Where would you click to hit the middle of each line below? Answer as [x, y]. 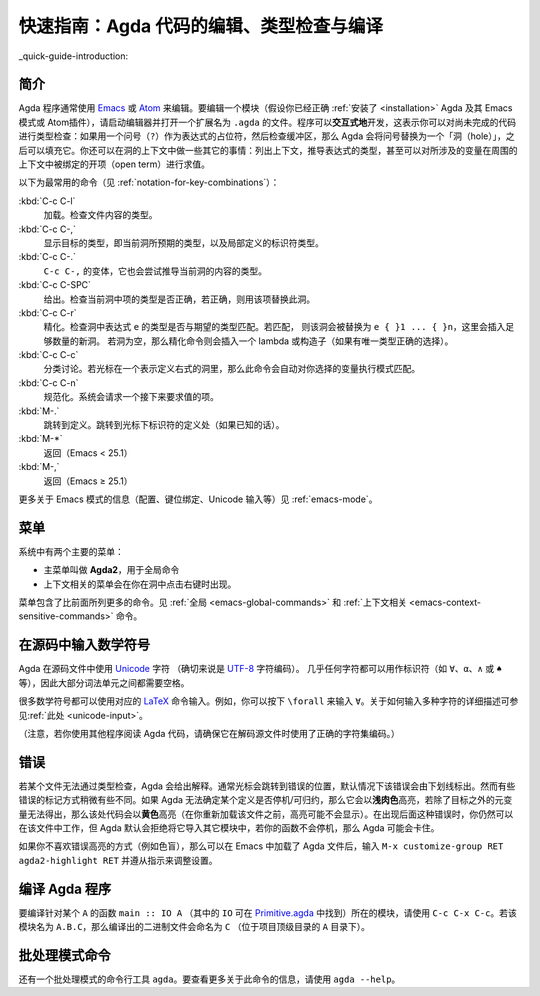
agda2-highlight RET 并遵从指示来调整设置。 [118, 860]
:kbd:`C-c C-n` [48, 382]
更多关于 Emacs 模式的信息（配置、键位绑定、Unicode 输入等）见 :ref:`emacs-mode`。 [198, 499]
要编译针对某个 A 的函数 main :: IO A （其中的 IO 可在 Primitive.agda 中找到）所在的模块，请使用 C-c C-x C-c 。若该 [267, 912]
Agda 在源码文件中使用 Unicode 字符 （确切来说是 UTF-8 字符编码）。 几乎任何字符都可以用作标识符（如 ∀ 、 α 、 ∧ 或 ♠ [260, 669]
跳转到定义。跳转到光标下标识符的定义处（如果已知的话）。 [164, 425]
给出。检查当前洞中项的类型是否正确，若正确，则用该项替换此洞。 [179, 299]
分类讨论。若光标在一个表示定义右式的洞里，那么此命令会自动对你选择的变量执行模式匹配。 [231, 369]
